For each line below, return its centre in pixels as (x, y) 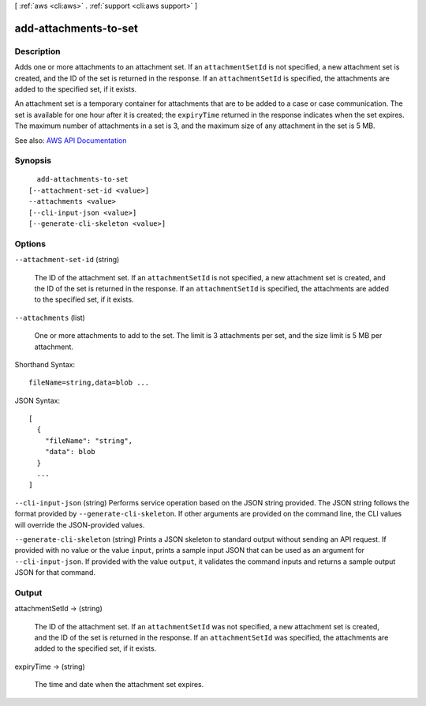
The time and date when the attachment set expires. (119, 685)
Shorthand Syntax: (45, 364)
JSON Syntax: (37, 400)
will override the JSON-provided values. (80, 524)
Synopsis (33, 160)
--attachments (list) (50, 317)
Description (37, 51)
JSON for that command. (55, 573)
